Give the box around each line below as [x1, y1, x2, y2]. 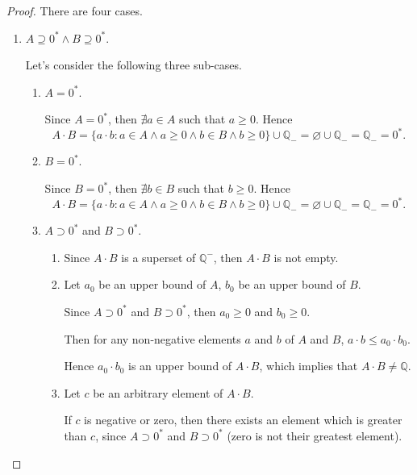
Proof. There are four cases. [6, 2, 143, 19]
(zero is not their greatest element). [227, 427, 402, 444]
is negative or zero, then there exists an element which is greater [84, 411, 402, 428]
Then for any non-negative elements [64, 330, 241, 347]
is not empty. [273, 248, 339, 265]
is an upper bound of [128, 357, 232, 374]
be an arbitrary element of [93, 384, 223, 401]
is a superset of [121, 248, 196, 265]
